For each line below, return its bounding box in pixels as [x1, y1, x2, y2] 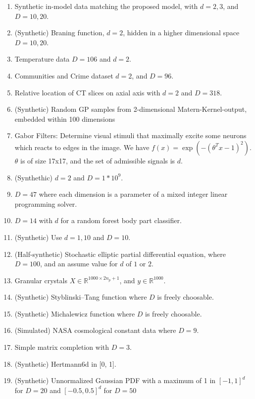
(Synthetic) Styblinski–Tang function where [14, 292, 147, 302]
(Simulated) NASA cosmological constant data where [14, 325, 176, 335]
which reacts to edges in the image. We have [14, 142, 150, 152]
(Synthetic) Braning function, [14, 27, 104, 38]
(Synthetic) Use [14, 232, 62, 242]
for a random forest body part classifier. [60, 215, 182, 226]
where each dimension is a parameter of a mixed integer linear [39, 189, 228, 199]
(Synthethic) [14, 172, 53, 182]
